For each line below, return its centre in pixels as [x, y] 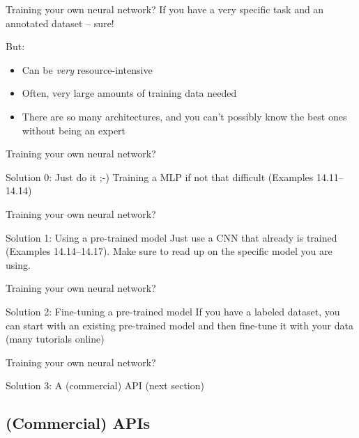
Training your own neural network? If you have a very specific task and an [165, 9]
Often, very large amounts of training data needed [129, 93]
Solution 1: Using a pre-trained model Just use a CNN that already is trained [171, 237]
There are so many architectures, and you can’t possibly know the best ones [184, 116]
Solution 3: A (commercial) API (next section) [105, 385]
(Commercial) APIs [78, 423]
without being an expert [74, 130]
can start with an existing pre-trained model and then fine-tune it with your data [179, 325]
